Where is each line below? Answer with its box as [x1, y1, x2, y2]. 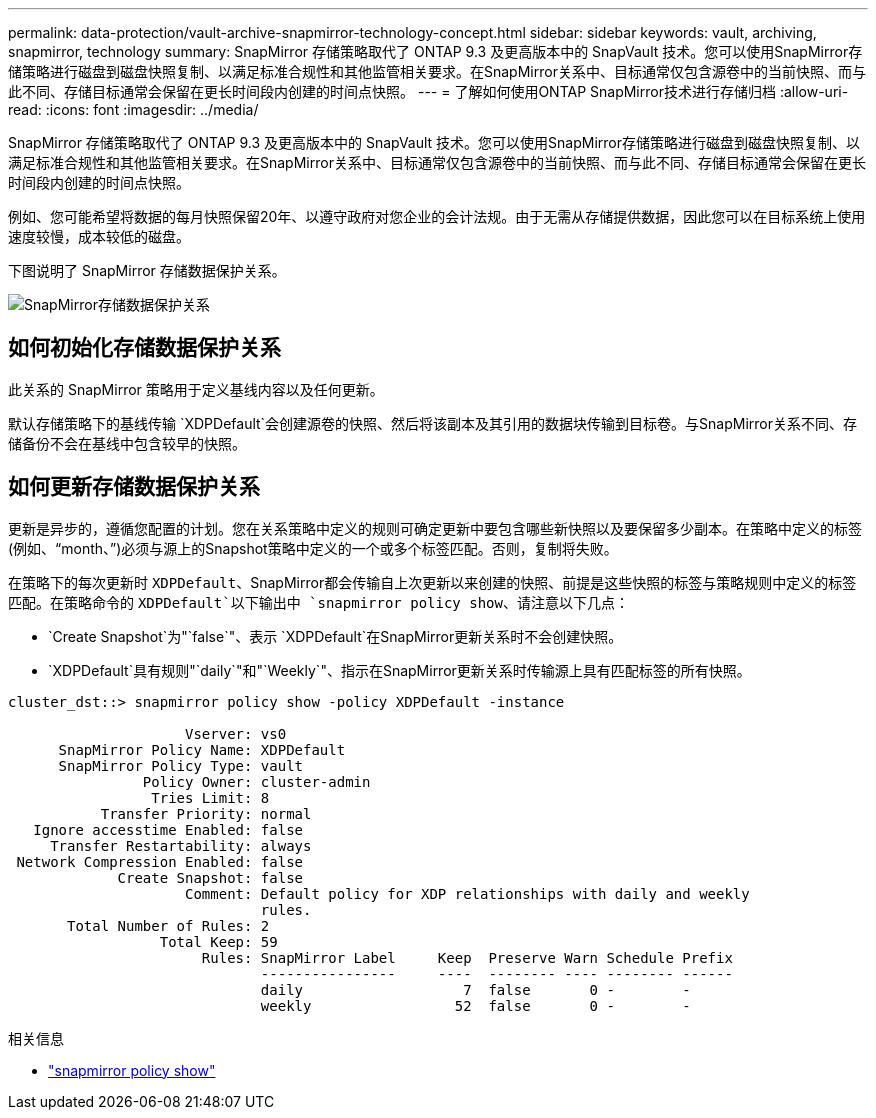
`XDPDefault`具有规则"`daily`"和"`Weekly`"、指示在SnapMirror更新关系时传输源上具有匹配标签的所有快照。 [48, 661, 751, 679]
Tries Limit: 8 [151, 789, 270, 806]
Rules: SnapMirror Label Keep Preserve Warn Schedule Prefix [201, 949, 733, 966]
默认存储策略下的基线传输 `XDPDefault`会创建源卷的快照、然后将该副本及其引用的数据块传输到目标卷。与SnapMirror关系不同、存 [8, 414, 858, 432]
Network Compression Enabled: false [16, 853, 304, 870]
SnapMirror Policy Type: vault [58, 757, 304, 774]
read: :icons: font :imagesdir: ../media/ [8, 101, 259, 118]
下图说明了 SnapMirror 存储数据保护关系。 [8, 262, 286, 279]
